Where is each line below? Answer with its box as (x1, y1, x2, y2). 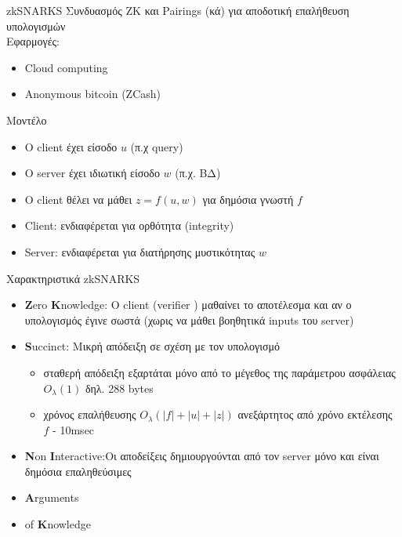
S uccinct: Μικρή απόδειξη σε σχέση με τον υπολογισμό (24, 338, 281, 354)
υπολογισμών (6, 17, 66, 34)
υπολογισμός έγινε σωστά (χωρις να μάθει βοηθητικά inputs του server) (24, 311, 354, 328)
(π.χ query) (130, 138, 183, 154)
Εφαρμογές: (6, 33, 60, 49)
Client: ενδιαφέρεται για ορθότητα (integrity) (24, 217, 234, 234)
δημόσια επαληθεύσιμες (24, 463, 132, 479)
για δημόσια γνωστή (202, 190, 294, 207)
